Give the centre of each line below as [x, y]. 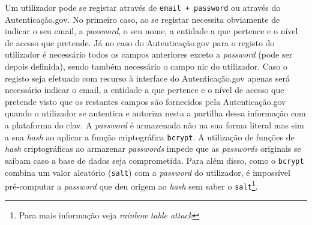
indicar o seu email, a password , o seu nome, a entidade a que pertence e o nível [151, 31]
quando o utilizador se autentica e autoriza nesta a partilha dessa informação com [155, 113]
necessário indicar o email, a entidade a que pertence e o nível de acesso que [145, 90]
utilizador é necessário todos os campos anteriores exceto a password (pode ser [149, 54]
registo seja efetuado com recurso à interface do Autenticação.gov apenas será [147, 78]
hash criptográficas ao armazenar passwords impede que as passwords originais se [153, 148]
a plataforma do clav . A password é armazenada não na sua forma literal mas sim [154, 125]
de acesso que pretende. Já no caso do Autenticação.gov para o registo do [140, 42]
